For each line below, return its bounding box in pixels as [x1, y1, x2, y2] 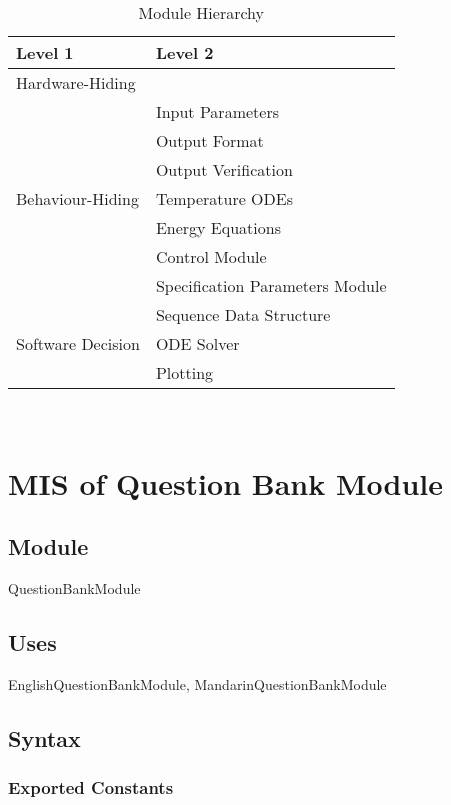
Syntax [8, 722, 81, 753]
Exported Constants [8, 775, 174, 800]
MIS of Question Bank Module [8, 462, 443, 503]
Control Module [155, 245, 267, 268]
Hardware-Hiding [16, 71, 136, 94]
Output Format [155, 129, 264, 152]
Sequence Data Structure [155, 303, 331, 326]
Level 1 [16, 41, 74, 64]
